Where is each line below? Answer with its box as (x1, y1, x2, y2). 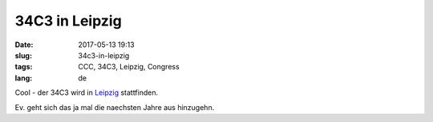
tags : (14, 62, 33, 72)
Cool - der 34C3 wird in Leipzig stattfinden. (14, 88, 159, 97)
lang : (14, 73, 33, 83)
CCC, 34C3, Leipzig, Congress (78, 62, 180, 72)
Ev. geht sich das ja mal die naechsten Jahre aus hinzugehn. (14, 102, 215, 112)
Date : (14, 40, 34, 49)
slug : (14, 50, 32, 60)
